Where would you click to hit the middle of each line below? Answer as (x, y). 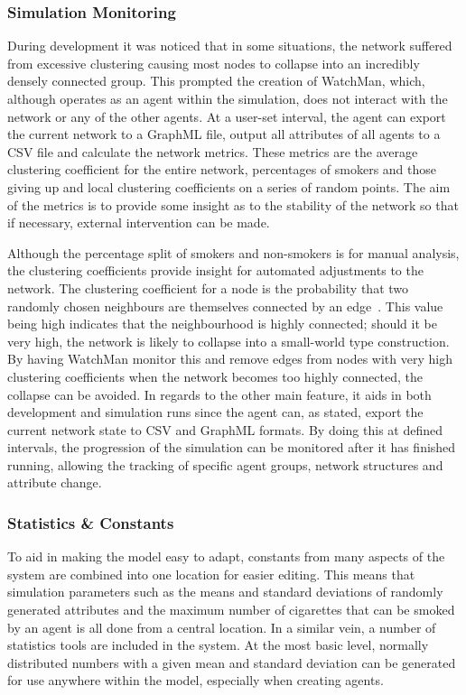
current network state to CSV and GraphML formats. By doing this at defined (225, 429)
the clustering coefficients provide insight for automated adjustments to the (215, 270)
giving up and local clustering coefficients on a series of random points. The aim (229, 186)
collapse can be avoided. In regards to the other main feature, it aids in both (219, 394)
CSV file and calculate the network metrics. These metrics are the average (213, 151)
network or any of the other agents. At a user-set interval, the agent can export (227, 116)
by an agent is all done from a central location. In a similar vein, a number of (222, 627)
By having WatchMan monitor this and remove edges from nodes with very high (230, 359)
